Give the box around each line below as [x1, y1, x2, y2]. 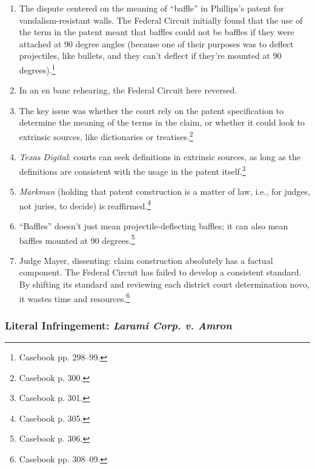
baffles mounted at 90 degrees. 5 [19, 232, 135, 246]
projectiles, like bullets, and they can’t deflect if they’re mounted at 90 [19, 49, 282, 62]
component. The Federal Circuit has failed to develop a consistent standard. [19, 266, 302, 278]
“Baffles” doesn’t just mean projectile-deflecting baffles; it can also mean [19, 219, 288, 232]
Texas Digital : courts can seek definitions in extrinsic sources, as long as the [19, 150, 300, 163]
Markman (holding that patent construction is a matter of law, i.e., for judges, [19, 185, 310, 198]
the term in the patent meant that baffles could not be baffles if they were [19, 25, 294, 38]
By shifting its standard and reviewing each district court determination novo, [19, 277, 310, 290]
